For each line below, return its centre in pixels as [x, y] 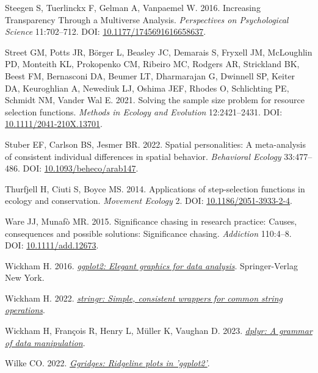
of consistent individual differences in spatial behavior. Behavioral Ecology [143, 156]
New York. [25, 277]
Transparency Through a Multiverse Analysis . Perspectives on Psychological [147, 19]
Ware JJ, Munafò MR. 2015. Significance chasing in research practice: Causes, [151, 221]
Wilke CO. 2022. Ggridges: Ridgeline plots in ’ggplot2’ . [107, 363]
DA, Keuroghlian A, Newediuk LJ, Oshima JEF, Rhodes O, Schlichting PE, [147, 88]
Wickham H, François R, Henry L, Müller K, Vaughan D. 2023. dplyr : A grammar [159, 331]
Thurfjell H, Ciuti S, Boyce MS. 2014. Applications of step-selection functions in [155, 188]
